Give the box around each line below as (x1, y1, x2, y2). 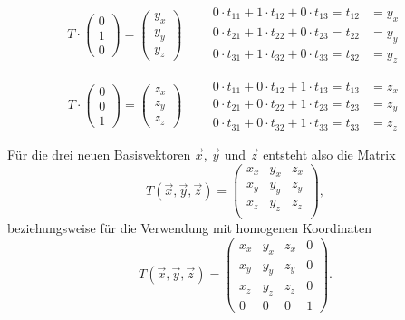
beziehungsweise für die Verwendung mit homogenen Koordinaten (7, 218, 372, 238)
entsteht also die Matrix (263, 144, 396, 163)
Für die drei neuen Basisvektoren (7, 144, 191, 163)
